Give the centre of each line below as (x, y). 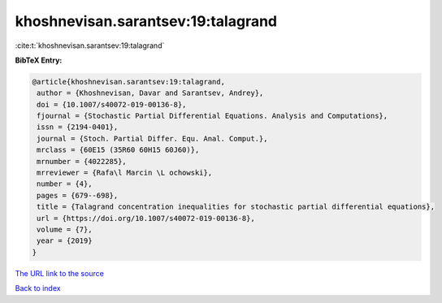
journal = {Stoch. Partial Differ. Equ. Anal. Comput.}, (152, 139)
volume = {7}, (65, 229)
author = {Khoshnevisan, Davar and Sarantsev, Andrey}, (150, 93)
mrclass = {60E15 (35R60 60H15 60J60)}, (118, 150)
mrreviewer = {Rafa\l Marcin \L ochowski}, (125, 173)
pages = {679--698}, (78, 195)
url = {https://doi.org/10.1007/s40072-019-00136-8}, (146, 218)
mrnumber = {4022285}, (82, 161)
